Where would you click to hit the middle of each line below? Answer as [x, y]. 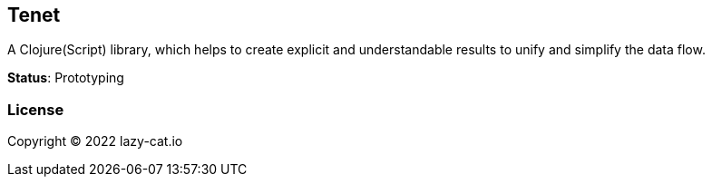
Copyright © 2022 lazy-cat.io [95, 141]
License [36, 109]
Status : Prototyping [66, 78]
